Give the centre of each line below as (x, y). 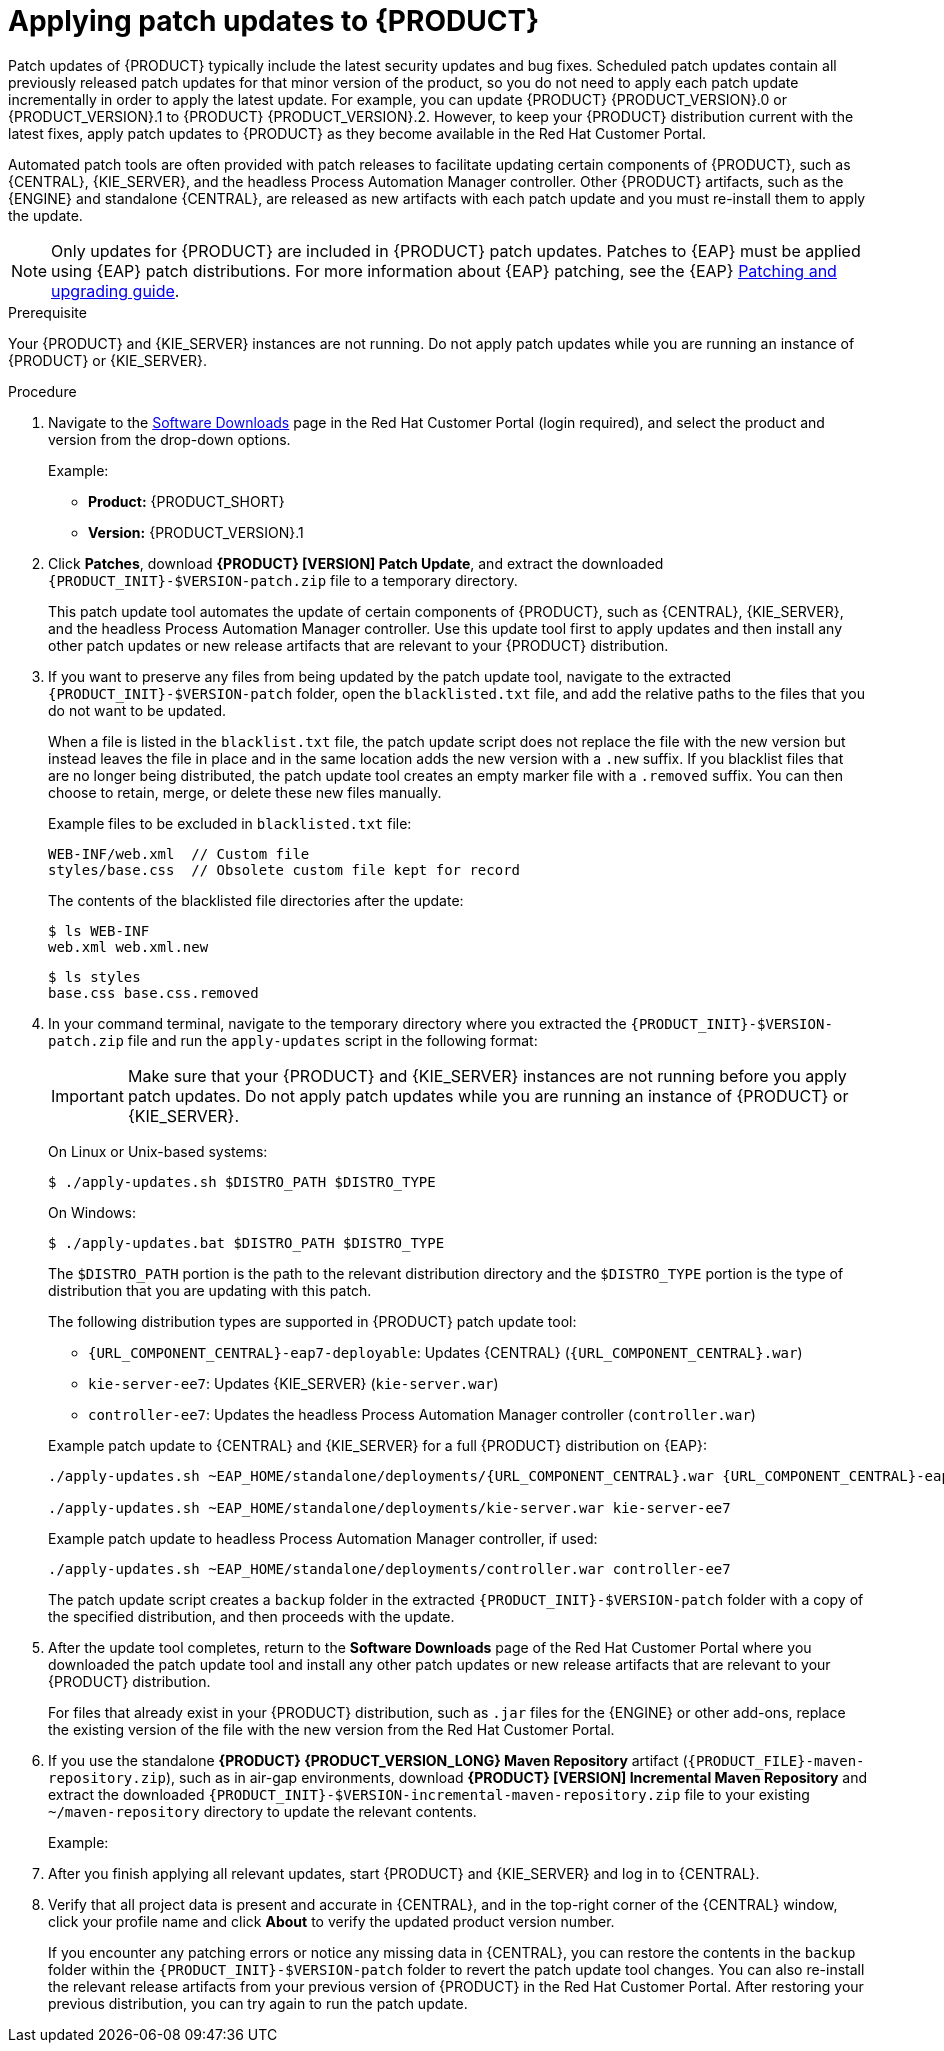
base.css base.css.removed (153, 992)
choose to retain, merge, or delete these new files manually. (245, 792)
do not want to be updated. (137, 710)
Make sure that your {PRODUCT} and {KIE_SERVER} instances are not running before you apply (487, 1075)
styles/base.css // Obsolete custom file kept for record (284, 869)
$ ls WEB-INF (99, 930)
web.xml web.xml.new (128, 946)
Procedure (42, 391)
